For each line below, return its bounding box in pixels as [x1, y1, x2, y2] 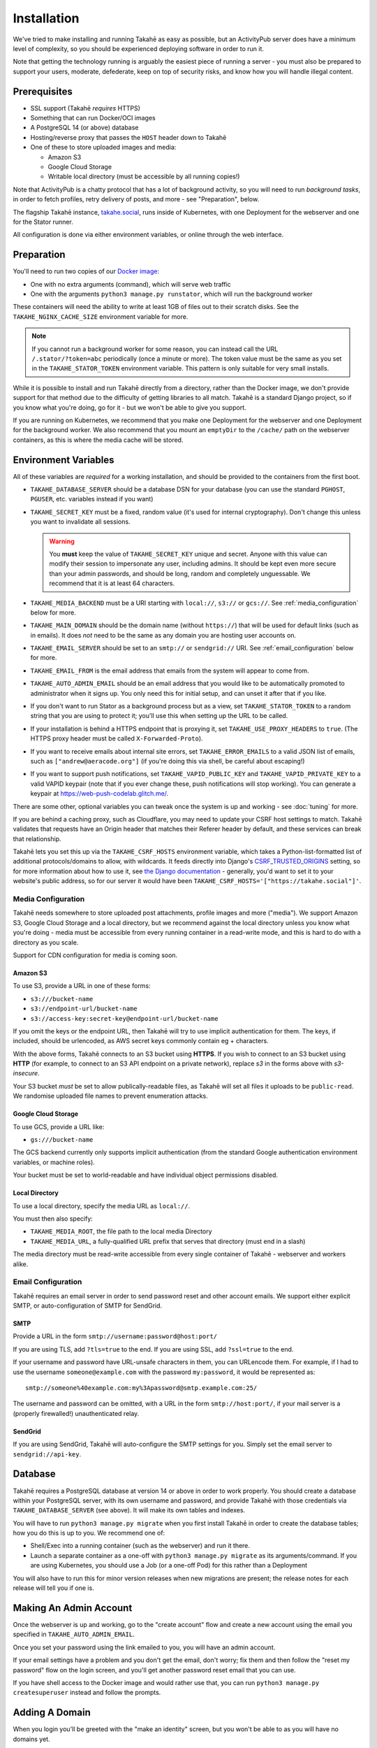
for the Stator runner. [13, 217, 73, 226]
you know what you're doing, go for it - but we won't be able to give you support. [13, 403, 246, 412]
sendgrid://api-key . [13, 1449, 82, 1458]
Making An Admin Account [13, 1602, 133, 1614]
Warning [49, 537, 75, 545]
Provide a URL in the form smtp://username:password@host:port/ [13, 1332, 218, 1340]
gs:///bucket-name [30, 1136, 94, 1144]
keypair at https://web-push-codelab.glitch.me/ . [30, 789, 169, 798]
